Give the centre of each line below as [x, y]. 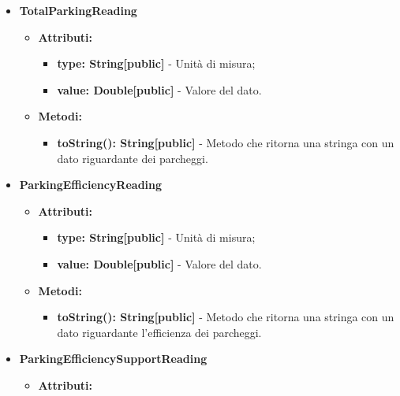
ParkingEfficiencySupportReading [113, 359]
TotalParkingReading [78, 10]
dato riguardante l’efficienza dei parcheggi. [159, 332]
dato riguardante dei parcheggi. [133, 158]
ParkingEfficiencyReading [91, 185]
